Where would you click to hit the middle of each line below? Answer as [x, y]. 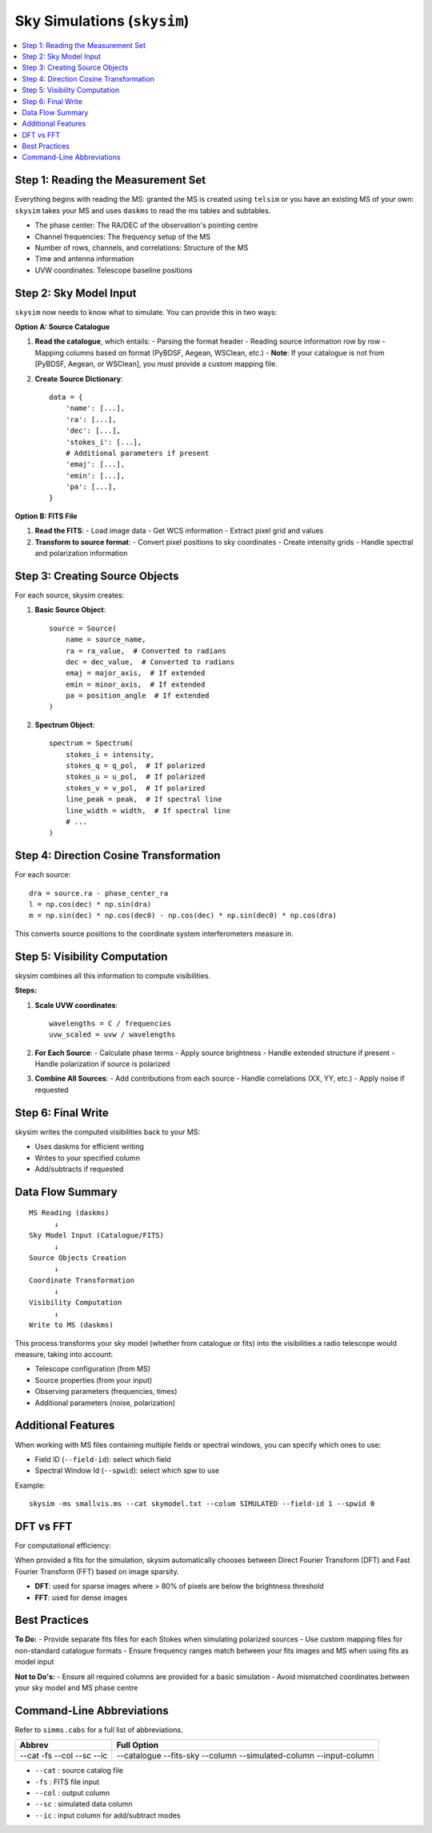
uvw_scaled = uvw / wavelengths [112, 1035]
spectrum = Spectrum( [91, 743]
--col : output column [72, 1793]
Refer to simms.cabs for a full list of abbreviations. [99, 1730]
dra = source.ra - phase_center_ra [99, 893]
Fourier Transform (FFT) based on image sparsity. [97, 1571]
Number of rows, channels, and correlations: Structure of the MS [142, 248]
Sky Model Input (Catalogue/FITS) [96, 1235]
